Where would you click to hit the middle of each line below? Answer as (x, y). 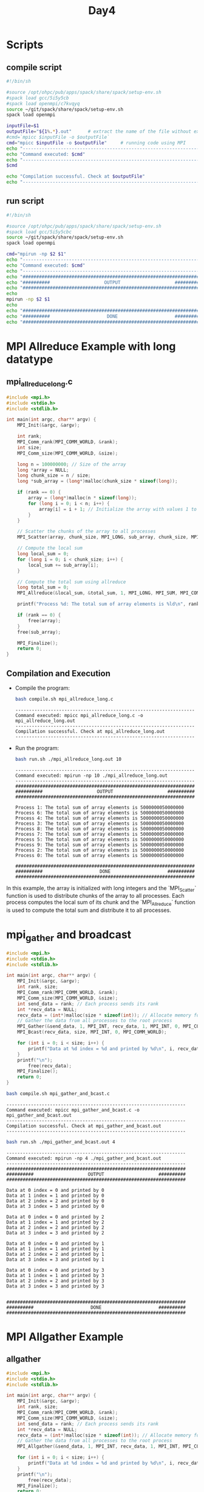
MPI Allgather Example (65, 1337)
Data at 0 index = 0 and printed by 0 (55, 1190)
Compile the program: (42, 688)
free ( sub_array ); (39, 632)
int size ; (30, 447)
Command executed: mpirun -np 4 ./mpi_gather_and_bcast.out (84, 1158)
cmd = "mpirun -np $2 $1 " (36, 254)
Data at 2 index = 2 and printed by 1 (55, 1254)
